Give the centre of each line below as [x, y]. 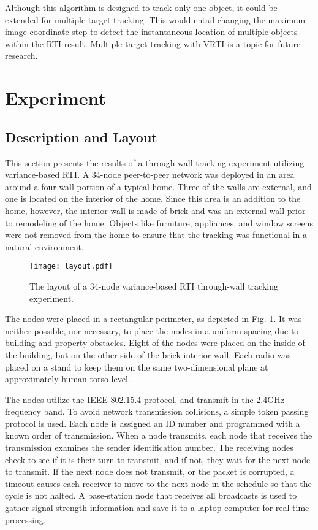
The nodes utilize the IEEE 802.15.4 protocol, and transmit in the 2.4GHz [145, 399]
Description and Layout [81, 136]
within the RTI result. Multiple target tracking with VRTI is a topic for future [153, 43]
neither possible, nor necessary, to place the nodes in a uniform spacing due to [152, 330]
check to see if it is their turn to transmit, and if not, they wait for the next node [158, 459]
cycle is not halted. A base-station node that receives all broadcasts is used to [151, 495]
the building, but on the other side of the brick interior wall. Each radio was [148, 354]
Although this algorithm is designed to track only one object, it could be [141, 7]
